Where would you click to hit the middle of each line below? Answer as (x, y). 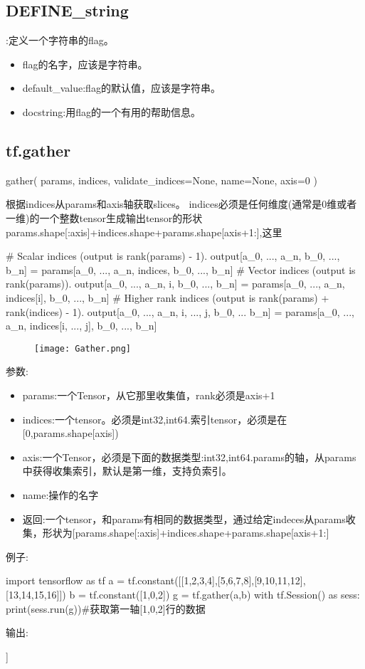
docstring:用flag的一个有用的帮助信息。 (111, 111)
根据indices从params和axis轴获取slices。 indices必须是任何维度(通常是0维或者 (181, 204)
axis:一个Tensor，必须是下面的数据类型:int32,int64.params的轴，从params (189, 457)
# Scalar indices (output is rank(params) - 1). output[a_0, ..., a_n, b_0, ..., (173, 256)
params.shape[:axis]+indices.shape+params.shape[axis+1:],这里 (144, 232)
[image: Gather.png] (83, 348)
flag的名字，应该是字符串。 (85, 64)
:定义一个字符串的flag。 (60, 40)
